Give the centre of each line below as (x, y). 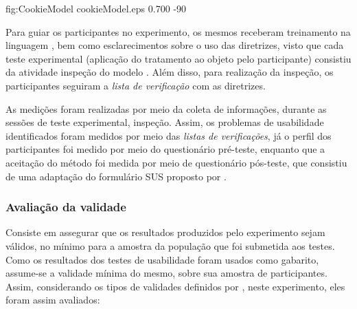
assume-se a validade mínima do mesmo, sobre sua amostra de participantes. (166, 273)
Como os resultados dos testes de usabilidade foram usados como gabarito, (162, 259)
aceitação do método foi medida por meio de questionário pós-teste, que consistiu (176, 162)
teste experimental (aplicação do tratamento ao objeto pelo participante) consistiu (178, 58)
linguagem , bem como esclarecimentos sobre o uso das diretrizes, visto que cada (175, 45)
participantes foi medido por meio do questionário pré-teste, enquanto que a (165, 149)
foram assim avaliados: (53, 300)
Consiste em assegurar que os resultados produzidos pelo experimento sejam (165, 232)
